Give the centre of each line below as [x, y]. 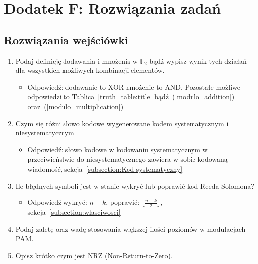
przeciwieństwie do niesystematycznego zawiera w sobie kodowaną [128, 159]
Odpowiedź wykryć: [57, 202]
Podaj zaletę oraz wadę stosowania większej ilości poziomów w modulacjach [130, 229]
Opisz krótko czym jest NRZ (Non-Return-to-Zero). [94, 255]
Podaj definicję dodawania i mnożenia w [77, 60]
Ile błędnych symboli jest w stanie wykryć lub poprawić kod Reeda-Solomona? [135, 185]
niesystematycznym [45, 133]
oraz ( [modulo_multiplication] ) [75, 106]
